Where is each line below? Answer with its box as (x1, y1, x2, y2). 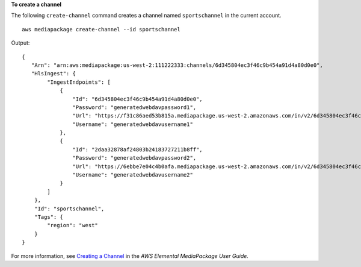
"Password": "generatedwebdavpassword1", (72, 104, 197, 111)
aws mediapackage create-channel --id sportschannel (22, 26, 180, 33)
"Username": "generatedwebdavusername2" (72, 172, 194, 178)
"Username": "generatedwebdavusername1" (72, 121, 194, 128)
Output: (11, 39, 30, 46)
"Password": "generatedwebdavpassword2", (72, 154, 197, 162)
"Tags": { (34, 213, 63, 220)
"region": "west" (47, 222, 99, 229)
